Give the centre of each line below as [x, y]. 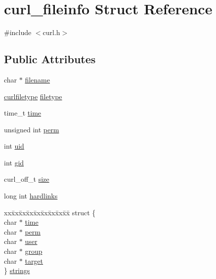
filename [37, 79]
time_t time [23, 113]
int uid [14, 146]
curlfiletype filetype [33, 96]
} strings [17, 270]
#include [18, 32]
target [34, 260]
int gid [14, 162]
